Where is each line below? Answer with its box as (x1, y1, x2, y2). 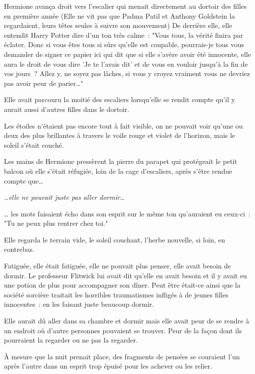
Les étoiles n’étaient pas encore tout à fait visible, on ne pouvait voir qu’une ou (4, 120, 243, 131)
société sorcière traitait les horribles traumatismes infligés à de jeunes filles (4, 289, 228, 299)
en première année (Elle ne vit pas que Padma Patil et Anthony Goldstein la (4, 10, 235, 21)
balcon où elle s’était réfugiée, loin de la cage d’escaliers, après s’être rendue (4, 165, 232, 176)
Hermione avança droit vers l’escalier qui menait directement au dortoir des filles (4, 1, 247, 11)
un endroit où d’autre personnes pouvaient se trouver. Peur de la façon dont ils (4, 325, 242, 335)
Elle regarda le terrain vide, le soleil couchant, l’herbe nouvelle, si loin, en (4, 234, 226, 244)
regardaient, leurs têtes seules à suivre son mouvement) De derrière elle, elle (4, 20, 232, 30)
